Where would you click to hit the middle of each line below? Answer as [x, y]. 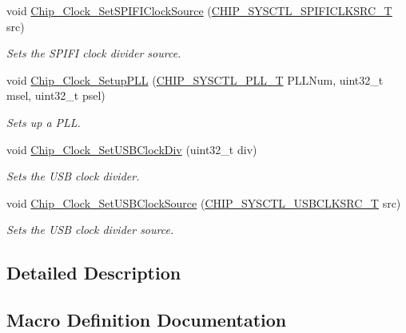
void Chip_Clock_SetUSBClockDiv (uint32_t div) [132, 149]
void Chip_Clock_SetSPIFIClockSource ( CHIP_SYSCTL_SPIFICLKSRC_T [199, 10]
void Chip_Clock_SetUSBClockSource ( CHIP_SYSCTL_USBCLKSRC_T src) [204, 202]
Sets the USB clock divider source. [90, 230]
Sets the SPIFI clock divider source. [94, 53]
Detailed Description [94, 273]
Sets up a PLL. [44, 122]
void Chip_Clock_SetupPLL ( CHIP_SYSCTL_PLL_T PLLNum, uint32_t [195, 79]
